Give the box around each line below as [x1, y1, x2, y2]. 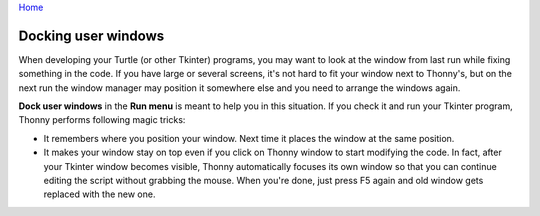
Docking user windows [18, 27, 165, 44]
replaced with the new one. [43, 188, 156, 200]
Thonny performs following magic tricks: [18, 114, 186, 126]
